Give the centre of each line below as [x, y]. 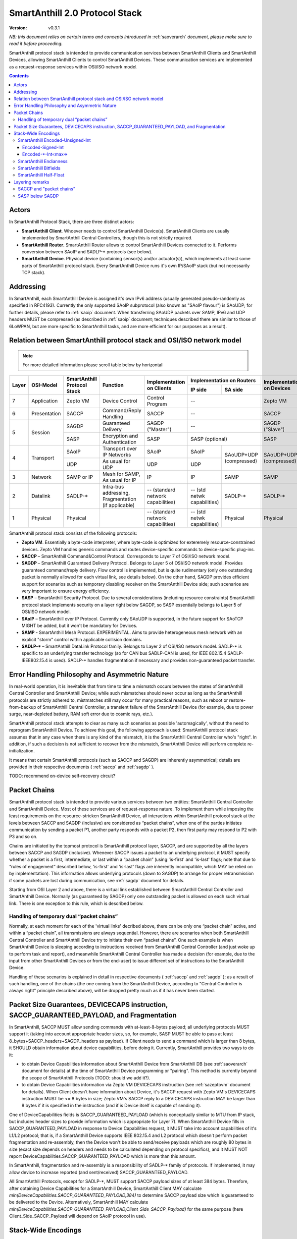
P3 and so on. [23, 837]
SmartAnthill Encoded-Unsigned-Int [54, 140]
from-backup [23, 707]
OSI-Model [45, 385]
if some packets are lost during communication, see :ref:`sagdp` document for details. [97, 880]
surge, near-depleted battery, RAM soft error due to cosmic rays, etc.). [81, 714]
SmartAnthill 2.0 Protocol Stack [75, 13]
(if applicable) [118, 505]
